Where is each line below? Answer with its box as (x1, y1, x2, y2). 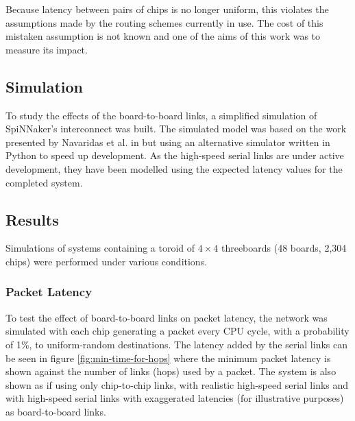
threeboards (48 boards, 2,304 (221, 241, 347, 255)
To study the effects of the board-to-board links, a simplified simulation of (5, 108, 317, 122)
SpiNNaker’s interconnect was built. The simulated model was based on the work (5, 121, 347, 136)
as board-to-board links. (5, 404, 106, 418)
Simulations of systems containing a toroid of (5, 241, 195, 255)
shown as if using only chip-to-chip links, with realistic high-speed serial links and (5, 377, 349, 392)
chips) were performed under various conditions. (5, 254, 208, 268)
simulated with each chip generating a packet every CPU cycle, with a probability (5, 324, 350, 338)
